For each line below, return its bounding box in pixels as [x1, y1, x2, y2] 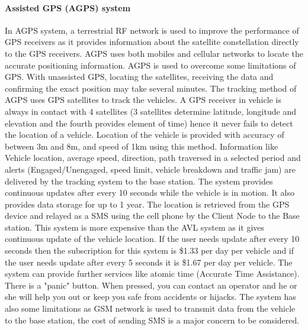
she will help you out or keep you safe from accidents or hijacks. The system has [5, 290, 296, 303]
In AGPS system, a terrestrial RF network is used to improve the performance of [5, 24, 299, 36]
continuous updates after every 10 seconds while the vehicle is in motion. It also [5, 186, 294, 199]
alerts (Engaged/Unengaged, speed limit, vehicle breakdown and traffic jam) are [5, 163, 296, 175]
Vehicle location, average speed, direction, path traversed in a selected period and [5, 151, 301, 164]
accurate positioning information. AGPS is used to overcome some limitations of [5, 59, 296, 71]
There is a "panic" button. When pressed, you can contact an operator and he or [5, 279, 297, 291]
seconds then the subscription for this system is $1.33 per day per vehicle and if [5, 244, 294, 257]
